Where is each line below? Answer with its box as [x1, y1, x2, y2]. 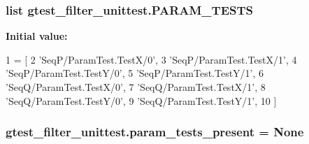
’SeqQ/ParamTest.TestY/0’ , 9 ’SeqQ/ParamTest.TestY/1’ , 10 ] [6, 93, 277, 108]
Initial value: [6, 29, 68, 43]
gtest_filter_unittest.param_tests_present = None [6, 123, 304, 141]
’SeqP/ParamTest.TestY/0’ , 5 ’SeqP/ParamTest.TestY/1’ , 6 [6, 66, 264, 80]
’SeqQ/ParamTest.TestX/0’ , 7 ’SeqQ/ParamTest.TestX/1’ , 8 [6, 80, 266, 94]
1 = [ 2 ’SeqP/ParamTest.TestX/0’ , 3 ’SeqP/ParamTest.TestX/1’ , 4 [6, 52, 297, 66]
